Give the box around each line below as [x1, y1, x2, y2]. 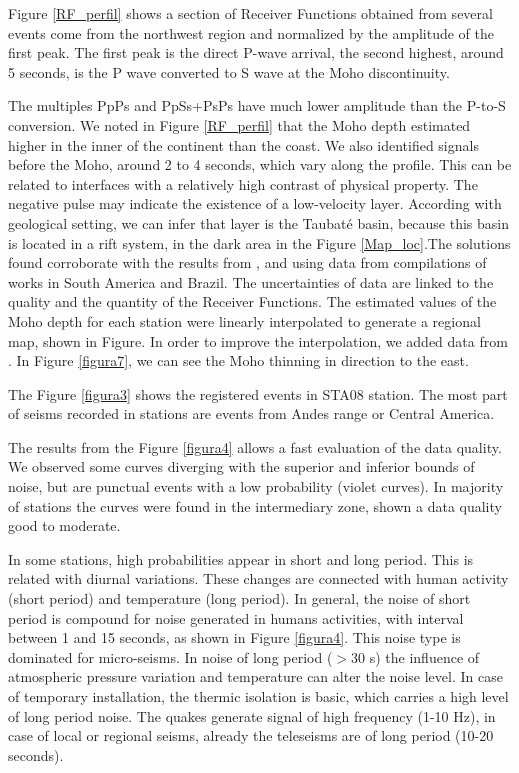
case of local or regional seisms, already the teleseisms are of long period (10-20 [8, 725, 494, 746]
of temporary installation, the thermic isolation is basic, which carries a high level [8, 686, 509, 706]
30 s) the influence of [351, 646, 480, 667]
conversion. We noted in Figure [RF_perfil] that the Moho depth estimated [8, 114, 471, 135]
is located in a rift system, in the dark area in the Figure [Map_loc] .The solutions [8, 232, 511, 253]
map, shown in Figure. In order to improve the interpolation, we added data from [8, 330, 508, 351]
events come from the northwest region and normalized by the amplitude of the [8, 22, 495, 43]
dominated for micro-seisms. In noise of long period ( [8, 646, 333, 667]
